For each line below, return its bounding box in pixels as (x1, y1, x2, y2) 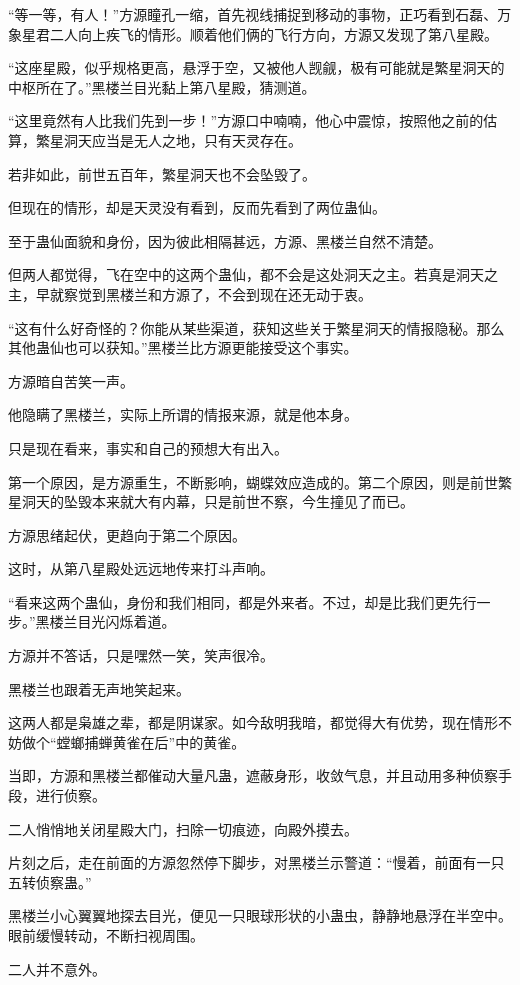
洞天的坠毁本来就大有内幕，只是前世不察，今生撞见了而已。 (21, 491, 414, 512)
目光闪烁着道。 (77, 611, 176, 632)
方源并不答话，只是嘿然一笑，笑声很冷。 (8, 645, 274, 666)
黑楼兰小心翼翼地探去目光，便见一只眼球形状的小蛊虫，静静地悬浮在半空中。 (8, 905, 512, 926)
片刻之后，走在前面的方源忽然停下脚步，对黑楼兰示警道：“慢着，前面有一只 (8, 852, 505, 873)
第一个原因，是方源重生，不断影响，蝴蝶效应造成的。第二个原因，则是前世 (8, 471, 498, 492)
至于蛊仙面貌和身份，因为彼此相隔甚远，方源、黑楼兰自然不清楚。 (8, 230, 442, 251)
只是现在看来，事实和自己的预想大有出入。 (8, 437, 288, 458)
